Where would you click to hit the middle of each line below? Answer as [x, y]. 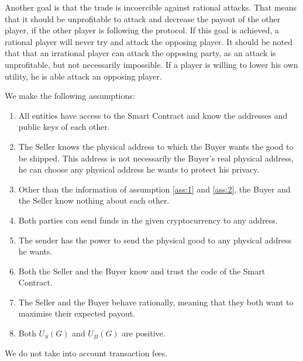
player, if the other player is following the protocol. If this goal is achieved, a [142, 30]
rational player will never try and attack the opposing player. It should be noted [149, 41]
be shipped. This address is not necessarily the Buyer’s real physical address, [156, 158]
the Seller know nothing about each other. [94, 200]
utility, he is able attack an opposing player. [83, 76]
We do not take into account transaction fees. [86, 353]
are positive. [144, 333]
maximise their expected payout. [77, 313]
